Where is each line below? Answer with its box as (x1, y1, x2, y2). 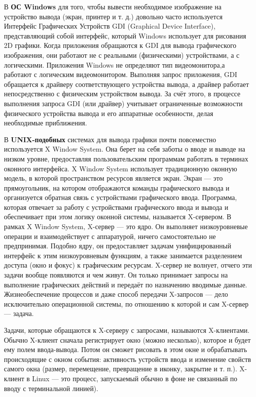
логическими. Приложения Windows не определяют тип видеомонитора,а (4, 59, 225, 70)
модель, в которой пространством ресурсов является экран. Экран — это (4, 173, 223, 183)
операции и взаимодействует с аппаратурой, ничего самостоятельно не (4, 231, 216, 241)
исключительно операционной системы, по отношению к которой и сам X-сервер (4, 298, 249, 309)
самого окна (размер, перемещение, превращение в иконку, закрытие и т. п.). (4, 363, 237, 374)
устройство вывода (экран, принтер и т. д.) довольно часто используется (4, 11, 223, 21)
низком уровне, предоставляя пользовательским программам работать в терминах (4, 153, 249, 163)
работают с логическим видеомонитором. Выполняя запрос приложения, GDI (4, 69, 237, 79)
